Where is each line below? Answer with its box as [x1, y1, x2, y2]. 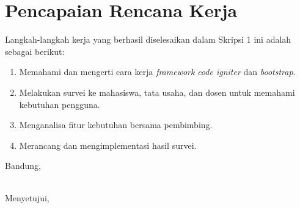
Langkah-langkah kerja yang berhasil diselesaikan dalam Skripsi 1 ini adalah [5, 33, 291, 46]
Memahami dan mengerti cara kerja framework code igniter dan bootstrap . [19, 65, 296, 78]
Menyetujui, [5, 192, 49, 204]
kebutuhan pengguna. [19, 98, 100, 110]
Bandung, [5, 159, 41, 172]
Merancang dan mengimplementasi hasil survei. [19, 138, 197, 151]
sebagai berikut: [5, 45, 65, 57]
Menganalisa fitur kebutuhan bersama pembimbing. [19, 118, 213, 131]
